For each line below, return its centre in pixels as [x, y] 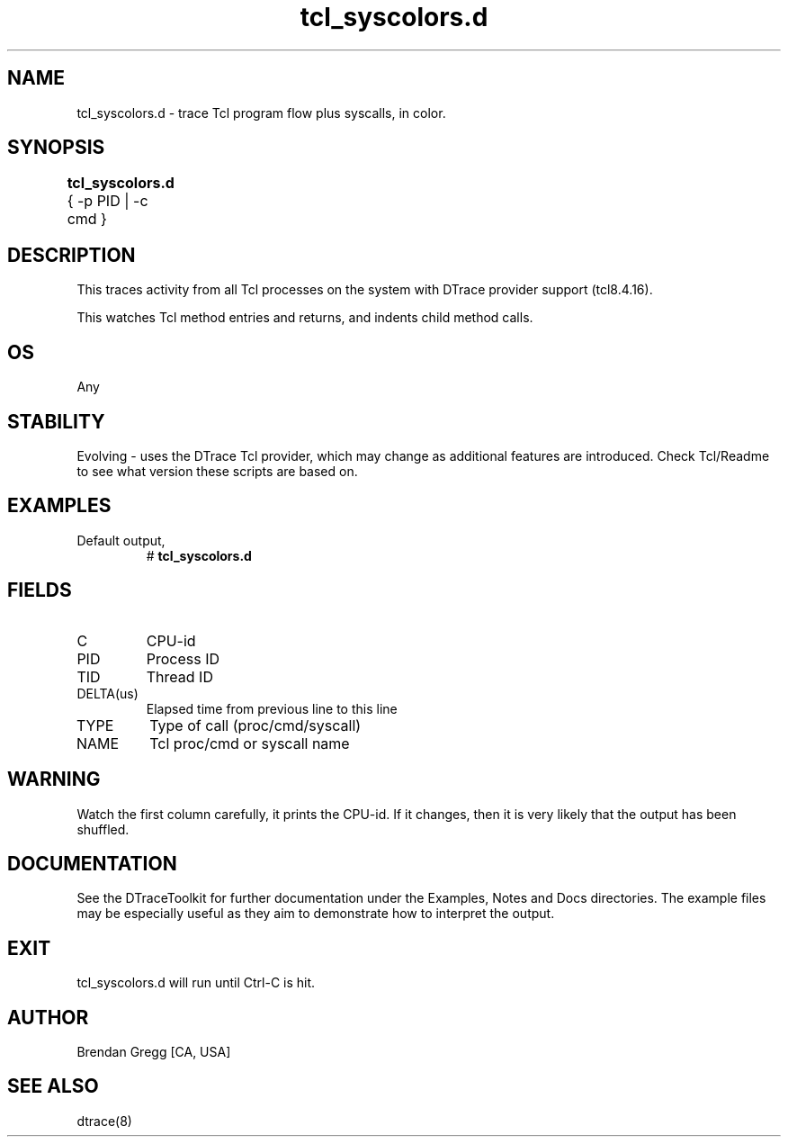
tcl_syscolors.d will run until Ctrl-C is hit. [196, 983]
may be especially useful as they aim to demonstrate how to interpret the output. [316, 914]
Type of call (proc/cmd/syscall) [255, 725]
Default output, [121, 540]
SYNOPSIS [56, 148]
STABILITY [56, 421]
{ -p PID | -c [107, 201]
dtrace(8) [104, 1121]
